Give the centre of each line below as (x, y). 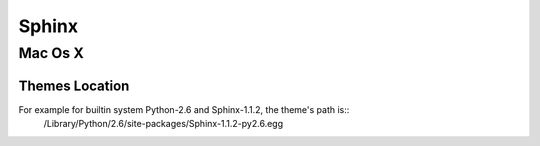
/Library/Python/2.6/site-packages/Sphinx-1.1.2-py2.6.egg (163, 124)
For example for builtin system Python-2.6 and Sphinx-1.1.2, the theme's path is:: (184, 109)
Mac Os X (51, 53)
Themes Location (74, 85)
